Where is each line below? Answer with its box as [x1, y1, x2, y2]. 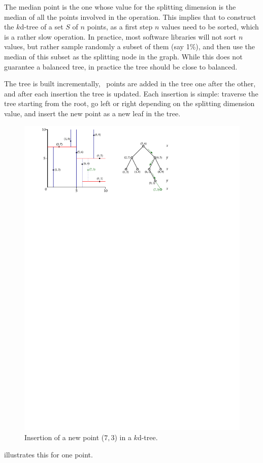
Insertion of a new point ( [24, 432, 105, 443]
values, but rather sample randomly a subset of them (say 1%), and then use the [4, 41, 255, 52]
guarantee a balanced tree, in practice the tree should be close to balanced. [4, 61, 238, 72]
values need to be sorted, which [161, 21, 259, 32]
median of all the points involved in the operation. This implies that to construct [4, 11, 256, 22]
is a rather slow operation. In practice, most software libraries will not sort [4, 31, 237, 42]
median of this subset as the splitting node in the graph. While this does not [4, 51, 243, 61]
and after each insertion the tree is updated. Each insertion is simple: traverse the [4, 88, 258, 98]
